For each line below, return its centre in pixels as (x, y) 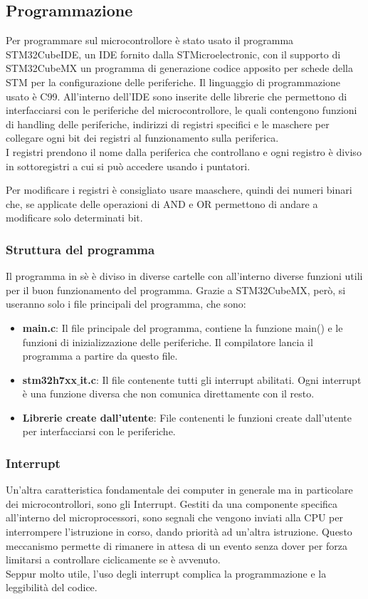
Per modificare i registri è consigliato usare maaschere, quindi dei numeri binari (179, 190)
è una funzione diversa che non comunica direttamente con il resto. (168, 394)
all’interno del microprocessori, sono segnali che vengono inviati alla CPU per (174, 517)
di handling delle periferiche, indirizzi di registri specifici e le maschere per (168, 124)
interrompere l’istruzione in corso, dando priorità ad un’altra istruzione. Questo (179, 532)
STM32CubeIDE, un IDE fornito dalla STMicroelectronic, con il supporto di (173, 54)
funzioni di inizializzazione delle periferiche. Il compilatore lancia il (168, 342)
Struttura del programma (80, 249)
